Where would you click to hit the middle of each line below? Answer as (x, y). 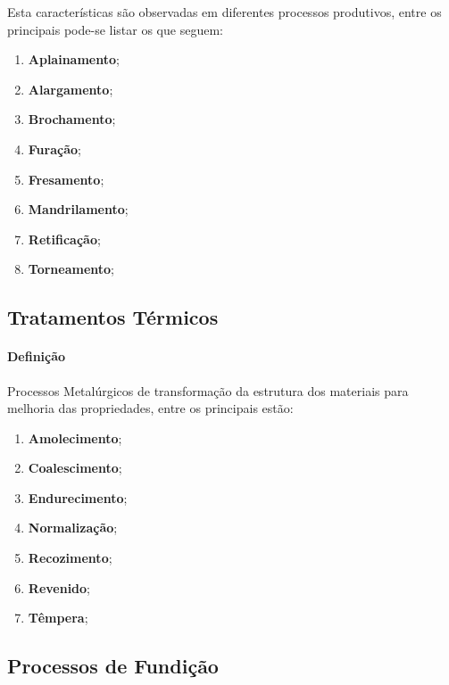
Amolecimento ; (75, 437)
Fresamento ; (66, 179)
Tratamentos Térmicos (113, 317)
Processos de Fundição (113, 666)
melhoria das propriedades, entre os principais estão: (150, 408)
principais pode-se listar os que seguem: (115, 29)
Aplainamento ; (74, 59)
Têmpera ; (58, 618)
